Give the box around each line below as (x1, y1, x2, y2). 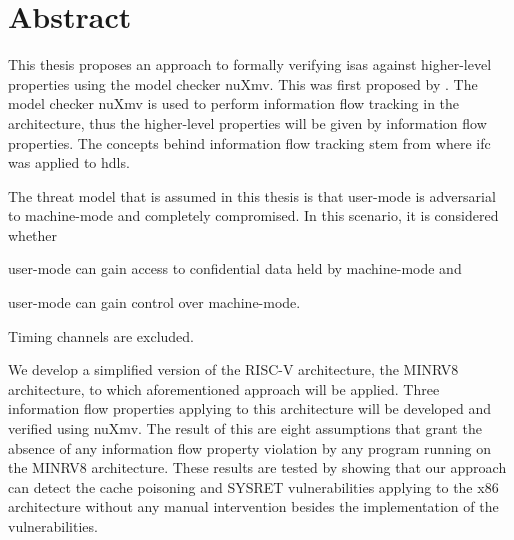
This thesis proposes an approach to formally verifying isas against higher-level (8, 54, 492, 75)
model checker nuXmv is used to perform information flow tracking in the (8, 93, 460, 114)
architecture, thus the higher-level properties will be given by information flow (8, 112, 487, 133)
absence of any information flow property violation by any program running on (8, 437, 491, 458)
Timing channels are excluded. (8, 325, 195, 346)
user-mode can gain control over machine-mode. (8, 292, 301, 313)
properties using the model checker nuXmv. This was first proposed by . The (8, 73, 478, 94)
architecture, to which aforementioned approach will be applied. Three (8, 378, 440, 399)
